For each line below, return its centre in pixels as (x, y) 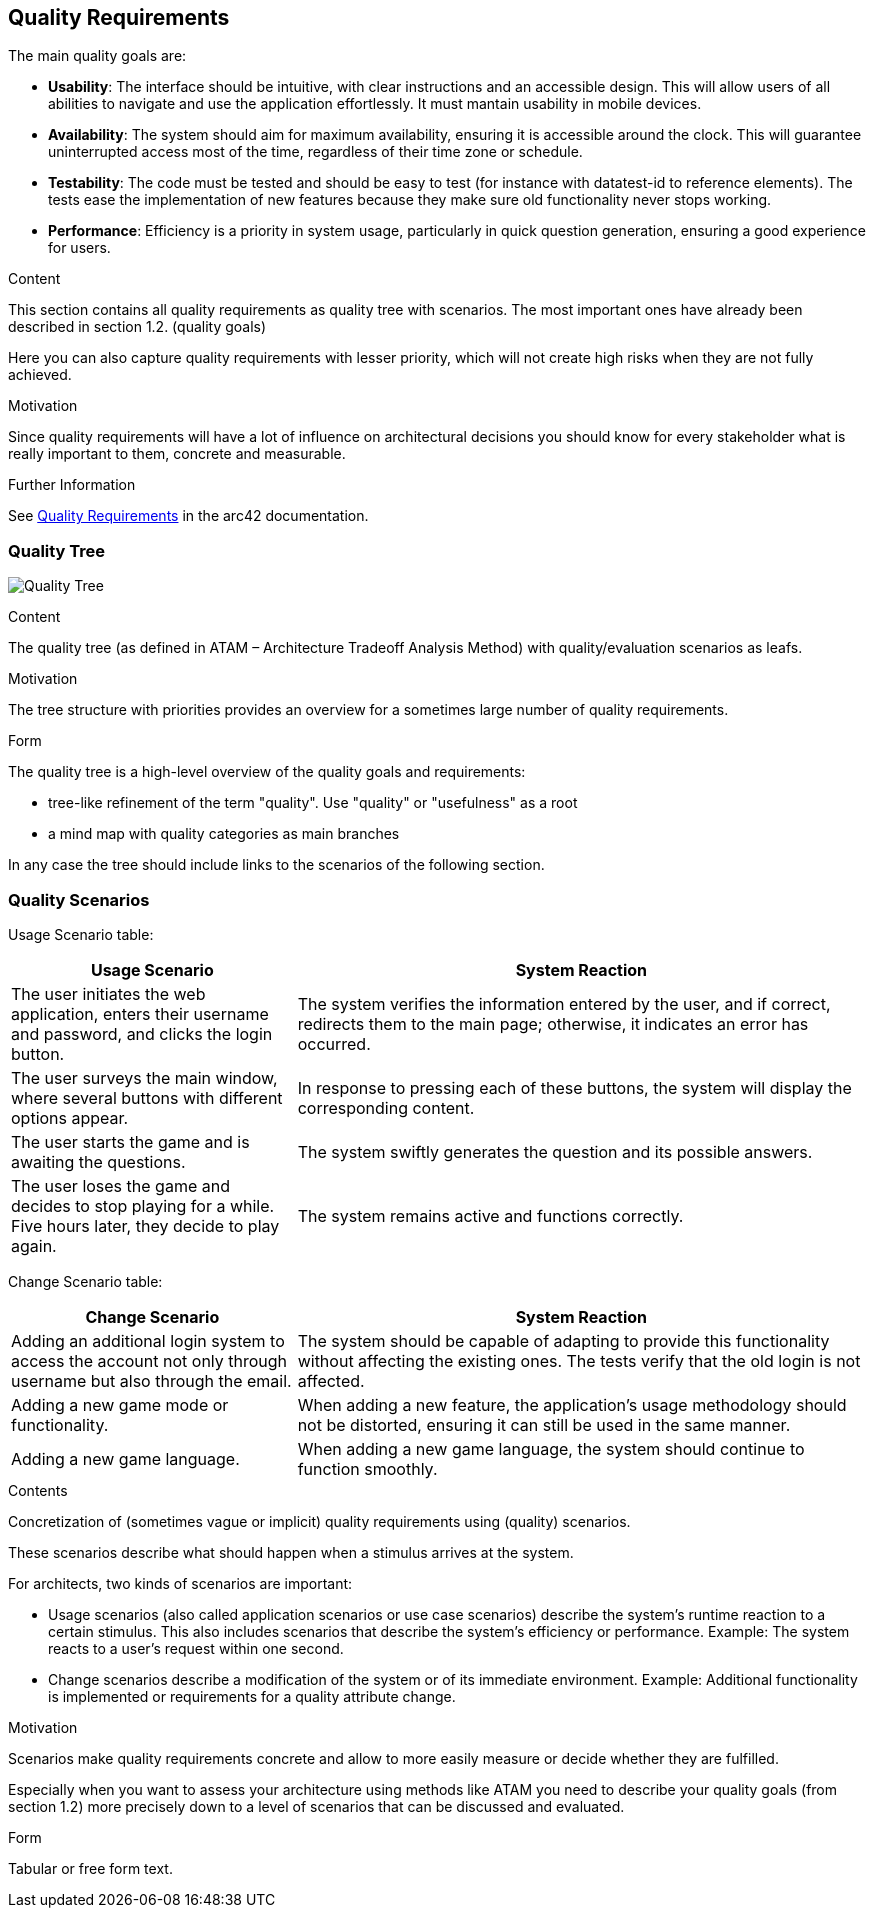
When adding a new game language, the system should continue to (551, 1448)
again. (34, 1245)
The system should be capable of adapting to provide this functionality (563, 1340)
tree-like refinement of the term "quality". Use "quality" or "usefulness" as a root (313, 803)
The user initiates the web (108, 993)
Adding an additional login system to (148, 1340)
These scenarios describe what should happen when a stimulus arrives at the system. (291, 1552)
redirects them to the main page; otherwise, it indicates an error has (553, 1023)
